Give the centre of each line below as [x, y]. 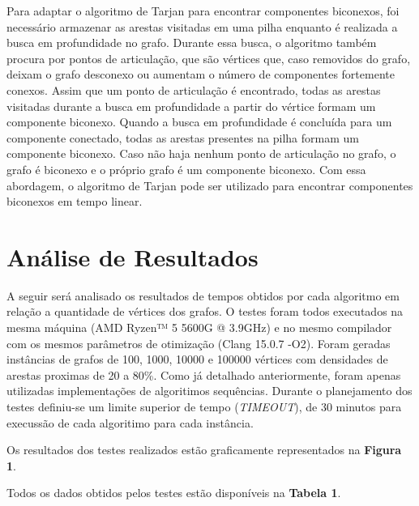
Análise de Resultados [133, 256]
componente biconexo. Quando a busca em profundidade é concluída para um [199, 122]
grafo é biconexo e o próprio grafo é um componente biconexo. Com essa [186, 169]
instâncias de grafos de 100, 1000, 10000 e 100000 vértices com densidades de [197, 359]
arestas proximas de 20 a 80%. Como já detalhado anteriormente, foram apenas [204, 374]
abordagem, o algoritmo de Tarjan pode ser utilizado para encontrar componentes [210, 185]
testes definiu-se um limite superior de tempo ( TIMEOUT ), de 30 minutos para [204, 406]
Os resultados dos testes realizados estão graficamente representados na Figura [204, 450]
